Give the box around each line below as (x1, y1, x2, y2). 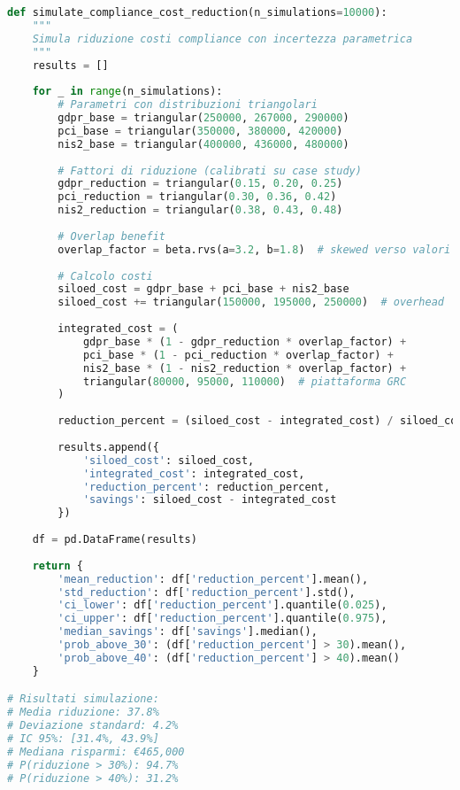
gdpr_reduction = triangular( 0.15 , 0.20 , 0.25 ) (57, 177, 343, 190)
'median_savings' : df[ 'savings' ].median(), (57, 625, 318, 639)
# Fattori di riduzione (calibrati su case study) (57, 164, 362, 177)
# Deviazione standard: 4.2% (7, 719, 179, 732)
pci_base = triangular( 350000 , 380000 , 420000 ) (57, 124, 343, 137)
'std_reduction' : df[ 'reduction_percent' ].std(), (57, 585, 356, 599)
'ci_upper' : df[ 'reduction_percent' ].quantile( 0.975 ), (57, 612, 387, 625)
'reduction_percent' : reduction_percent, (82, 480, 331, 493)
